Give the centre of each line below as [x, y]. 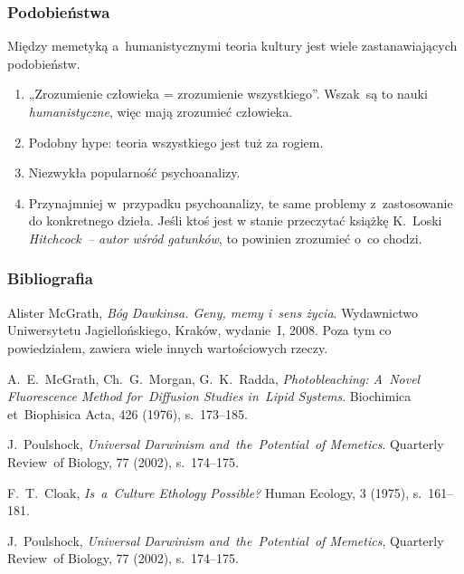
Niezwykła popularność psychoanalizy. [134, 172]
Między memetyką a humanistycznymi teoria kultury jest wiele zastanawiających [232, 46]
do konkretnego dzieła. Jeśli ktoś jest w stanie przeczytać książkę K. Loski [235, 220]
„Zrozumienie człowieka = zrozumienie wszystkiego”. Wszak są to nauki [228, 94]
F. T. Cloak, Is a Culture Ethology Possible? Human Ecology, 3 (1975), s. [215, 492]
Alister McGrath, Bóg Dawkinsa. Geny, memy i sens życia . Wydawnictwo [213, 312]
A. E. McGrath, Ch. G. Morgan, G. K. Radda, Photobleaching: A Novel [214, 378]
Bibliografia [50, 278]
